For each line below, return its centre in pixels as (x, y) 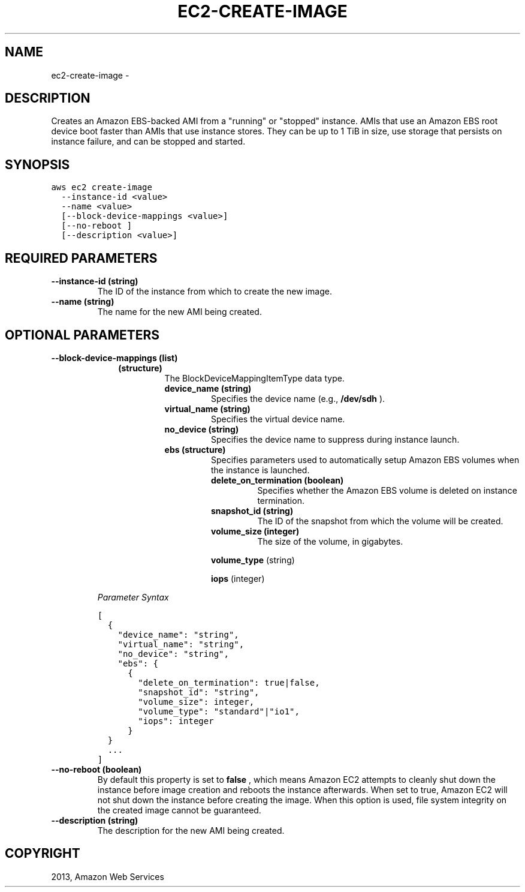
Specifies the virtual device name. (278, 419)
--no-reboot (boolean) (96, 769)
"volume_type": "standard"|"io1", (219, 711)
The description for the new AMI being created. (191, 830)
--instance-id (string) (95, 281)
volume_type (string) (253, 560)
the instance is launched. (260, 470)
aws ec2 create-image (102, 187)
